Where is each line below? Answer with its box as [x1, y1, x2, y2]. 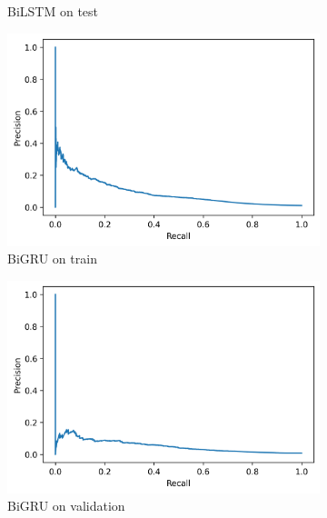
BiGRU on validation [7, 496, 125, 515]
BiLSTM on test [7, 2, 99, 20]
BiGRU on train [7, 249, 97, 268]
